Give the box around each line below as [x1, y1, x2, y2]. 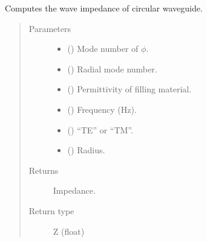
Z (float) [53, 224, 85, 237]
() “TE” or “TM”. [67, 123, 133, 136]
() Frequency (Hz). [67, 103, 137, 115]
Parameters [28, 22, 71, 34]
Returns [28, 164, 59, 176]
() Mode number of [67, 42, 139, 55]
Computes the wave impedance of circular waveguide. [5, 2, 203, 14]
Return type [28, 204, 74, 217]
